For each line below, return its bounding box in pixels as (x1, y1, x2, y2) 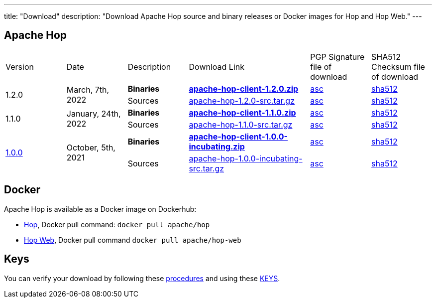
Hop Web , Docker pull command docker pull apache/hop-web (24, 235, 241, 244)
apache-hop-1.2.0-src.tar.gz (189, 95, 295, 106)
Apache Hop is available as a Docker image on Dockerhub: (4, 204, 197, 213)
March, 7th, (66, 84, 109, 95)
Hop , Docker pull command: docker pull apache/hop (24, 220, 210, 229)
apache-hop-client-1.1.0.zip (189, 107, 296, 118)
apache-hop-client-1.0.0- (189, 131, 288, 142)
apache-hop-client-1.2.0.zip (189, 83, 299, 94)
